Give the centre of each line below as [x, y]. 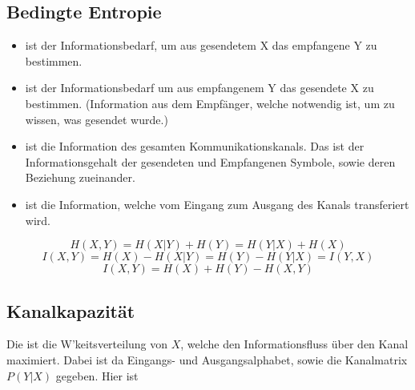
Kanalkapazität [71, 310]
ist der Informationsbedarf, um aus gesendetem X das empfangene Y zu [201, 45]
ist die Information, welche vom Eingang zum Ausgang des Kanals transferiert [217, 204]
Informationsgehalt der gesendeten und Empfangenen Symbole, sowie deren [210, 161]
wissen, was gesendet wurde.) [97, 119]
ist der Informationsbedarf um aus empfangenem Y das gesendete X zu [199, 88]
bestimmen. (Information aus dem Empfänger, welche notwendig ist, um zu [210, 103]
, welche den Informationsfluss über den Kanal [294, 344]
